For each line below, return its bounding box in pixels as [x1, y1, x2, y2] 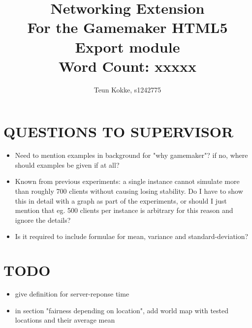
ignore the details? [15, 214, 71, 225]
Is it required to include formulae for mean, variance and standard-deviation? [15, 231, 249, 241]
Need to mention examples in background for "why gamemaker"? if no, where [15, 150, 248, 160]
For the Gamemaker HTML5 [27, 17, 228, 37]
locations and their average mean [15, 315, 115, 325]
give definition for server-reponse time [15, 289, 129, 299]
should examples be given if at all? [15, 159, 120, 170]
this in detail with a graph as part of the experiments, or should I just [15, 195, 227, 206]
